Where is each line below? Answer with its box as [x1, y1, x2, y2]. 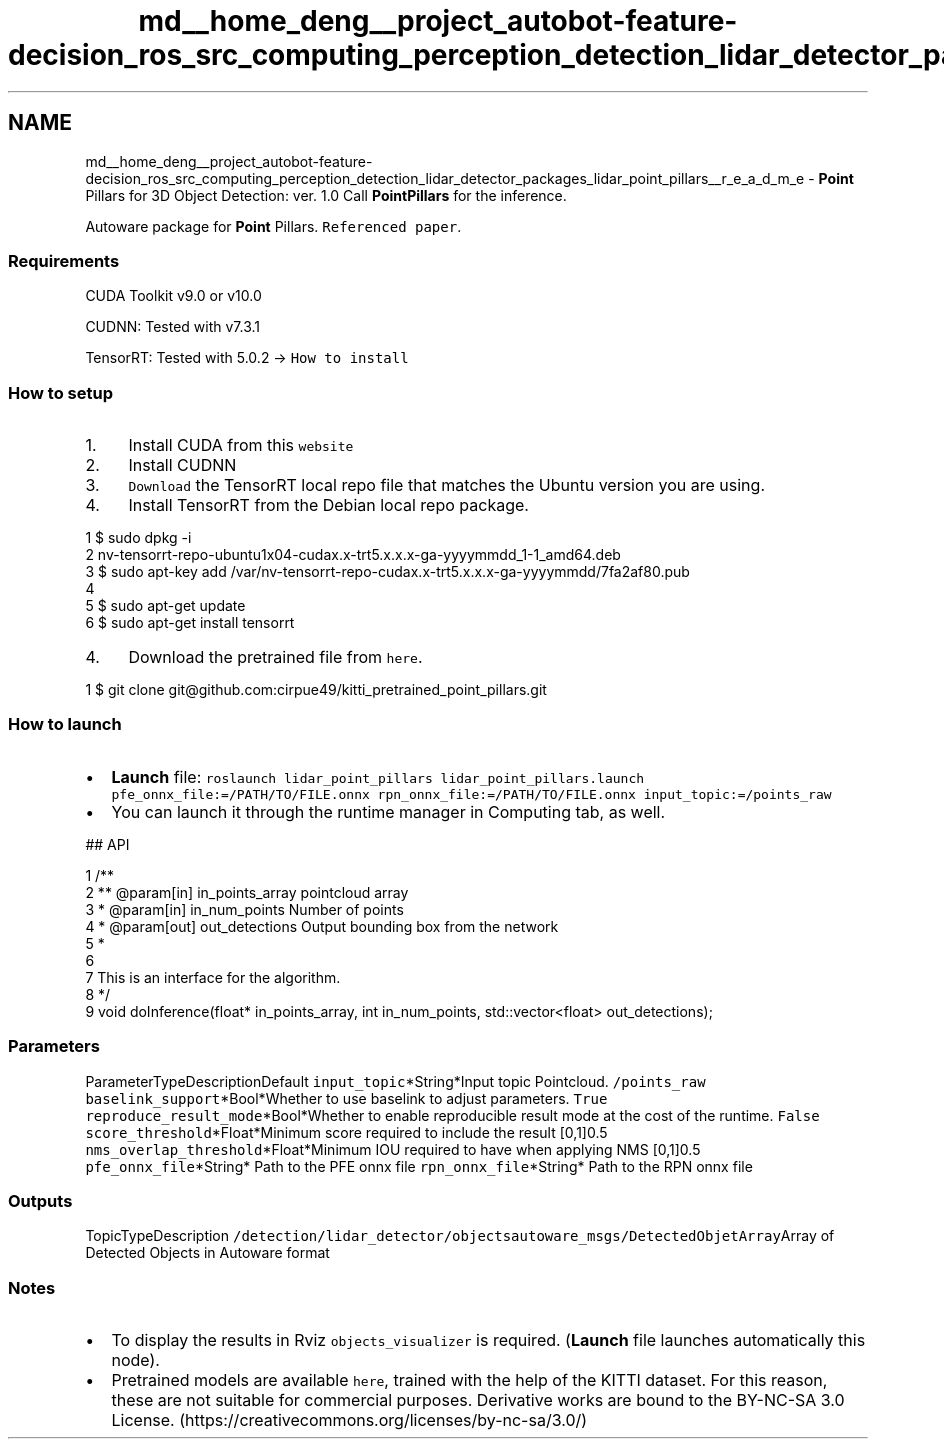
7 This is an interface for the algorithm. [85, 968, 341, 986]
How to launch [8, 714, 122, 735]
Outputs [8, 1190, 73, 1211]
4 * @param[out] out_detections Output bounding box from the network [85, 917, 559, 935]
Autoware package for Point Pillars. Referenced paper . [85, 217, 462, 235]
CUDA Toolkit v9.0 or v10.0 [85, 287, 262, 305]
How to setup [8, 382, 113, 403]
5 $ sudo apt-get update [85, 597, 246, 615]
